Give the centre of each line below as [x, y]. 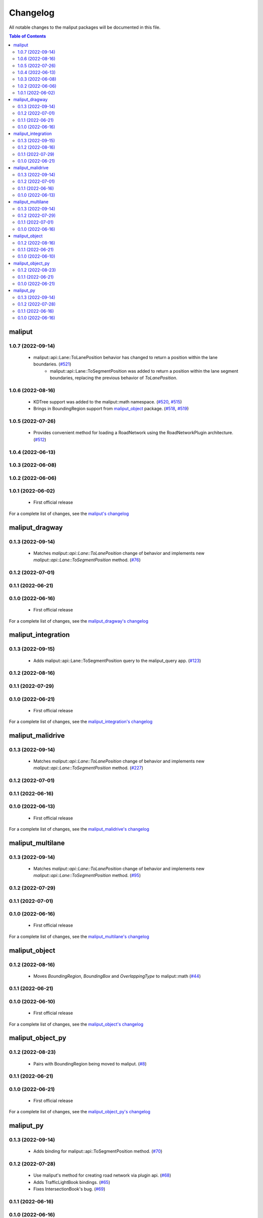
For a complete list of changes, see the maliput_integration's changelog [81, 722]
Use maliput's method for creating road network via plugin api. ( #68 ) [102, 1175]
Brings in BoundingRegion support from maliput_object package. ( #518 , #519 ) [111, 409]
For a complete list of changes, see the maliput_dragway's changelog [79, 621]
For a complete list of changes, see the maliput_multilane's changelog [79, 936]
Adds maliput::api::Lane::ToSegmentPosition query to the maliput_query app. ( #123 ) [117, 661]
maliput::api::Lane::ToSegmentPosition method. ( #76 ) [87, 560]
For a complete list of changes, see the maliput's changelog [69, 514]
